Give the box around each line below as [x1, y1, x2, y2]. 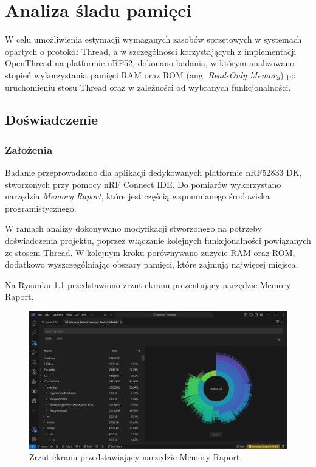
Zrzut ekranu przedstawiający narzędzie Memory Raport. [29, 451, 242, 463]
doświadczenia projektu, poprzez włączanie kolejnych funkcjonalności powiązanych [5, 234, 311, 247]
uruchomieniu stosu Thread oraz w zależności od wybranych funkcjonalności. [5, 80, 291, 93]
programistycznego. [5, 201, 77, 214]
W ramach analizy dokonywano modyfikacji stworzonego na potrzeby [5, 222, 262, 235]
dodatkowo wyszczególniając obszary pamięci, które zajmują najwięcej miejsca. [5, 258, 298, 271]
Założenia [5, 142, 53, 157]
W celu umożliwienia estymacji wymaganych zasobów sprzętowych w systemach [5, 33, 302, 46]
